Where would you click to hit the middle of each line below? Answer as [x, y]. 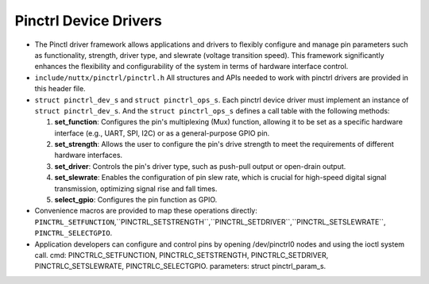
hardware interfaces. [89, 155]
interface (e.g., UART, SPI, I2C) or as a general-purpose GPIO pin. [162, 133]
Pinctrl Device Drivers [88, 21]
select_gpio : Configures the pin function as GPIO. [136, 200]
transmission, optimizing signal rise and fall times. [136, 188]
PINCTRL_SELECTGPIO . [73, 233]
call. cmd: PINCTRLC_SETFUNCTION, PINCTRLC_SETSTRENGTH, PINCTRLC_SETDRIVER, [182, 255]
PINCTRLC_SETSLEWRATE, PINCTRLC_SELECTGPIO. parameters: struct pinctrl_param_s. [180, 267]
